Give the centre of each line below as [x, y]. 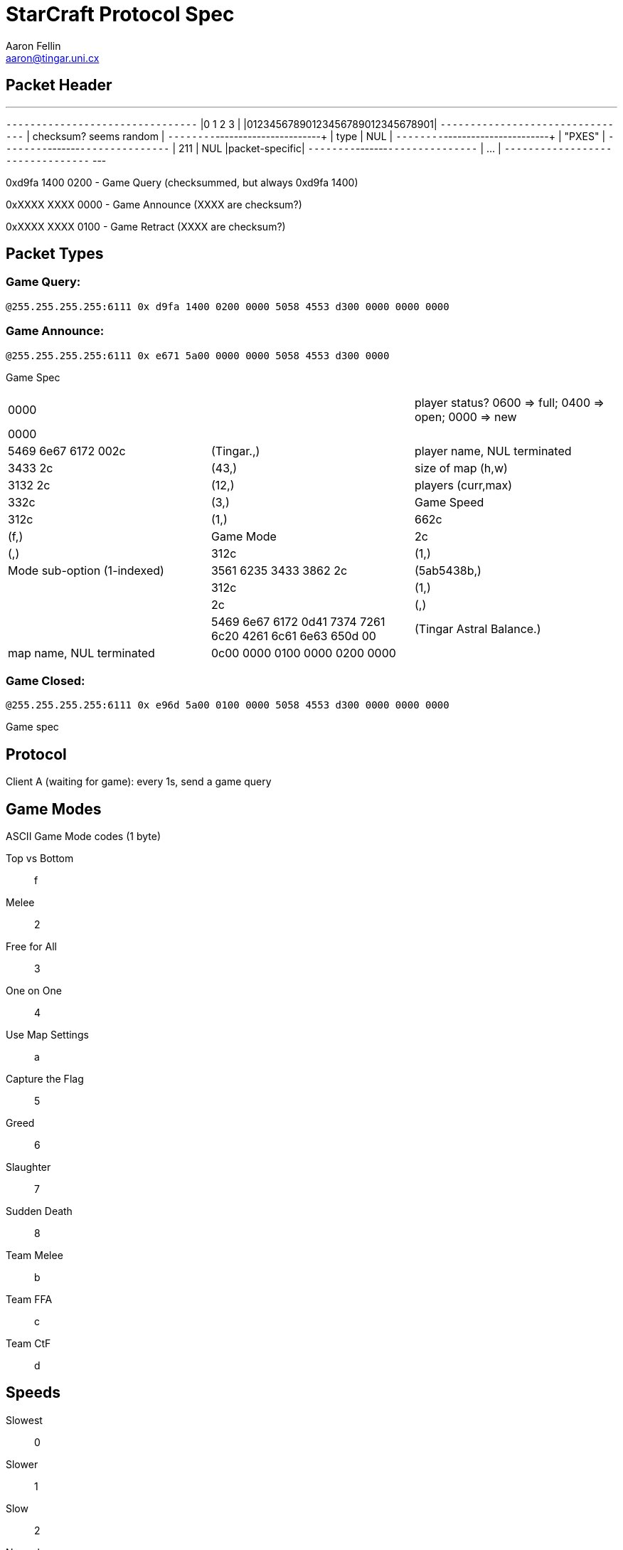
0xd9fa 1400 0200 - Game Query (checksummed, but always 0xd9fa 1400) [182, 182]
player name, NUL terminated [493, 451]
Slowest [24, 1420]
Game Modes [54, 809]
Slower [22, 1464]
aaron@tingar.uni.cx [53, 58]
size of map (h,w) [461, 468]
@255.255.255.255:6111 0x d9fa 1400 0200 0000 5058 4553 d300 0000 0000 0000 [228, 306]
